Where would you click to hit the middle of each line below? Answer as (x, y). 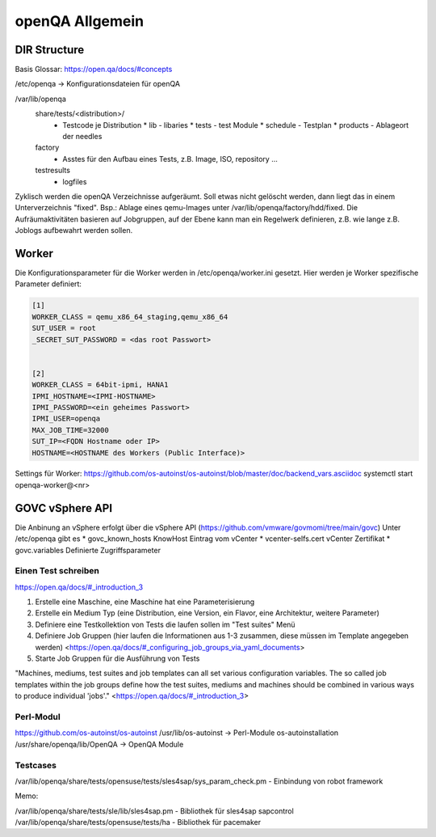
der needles (82, 137)
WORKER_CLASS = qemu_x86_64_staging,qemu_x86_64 (130, 317)
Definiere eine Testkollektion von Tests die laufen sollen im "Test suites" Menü (165, 624)
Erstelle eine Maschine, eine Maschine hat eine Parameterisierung (145, 602)
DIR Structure (50, 50)
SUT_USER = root (64, 328)
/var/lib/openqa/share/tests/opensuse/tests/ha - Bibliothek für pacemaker (138, 822)
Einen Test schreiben (57, 571)
